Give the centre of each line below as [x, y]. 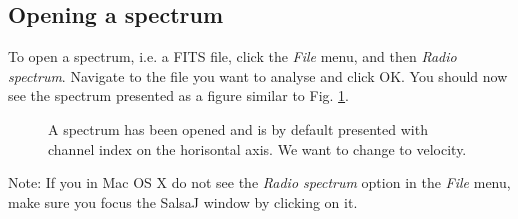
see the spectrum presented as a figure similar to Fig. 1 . [178, 95]
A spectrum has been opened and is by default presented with [238, 128]
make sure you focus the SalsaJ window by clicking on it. [183, 201]
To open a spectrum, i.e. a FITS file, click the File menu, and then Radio [232, 56]
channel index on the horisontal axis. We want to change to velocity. [257, 148]
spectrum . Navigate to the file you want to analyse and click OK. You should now [258, 75]
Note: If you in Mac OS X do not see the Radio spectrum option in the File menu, [259, 182]
